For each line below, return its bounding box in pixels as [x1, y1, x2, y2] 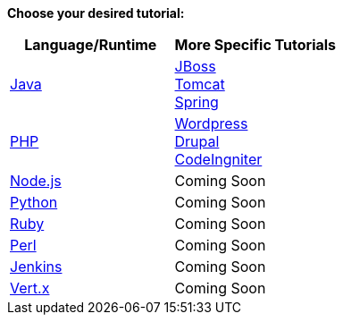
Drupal [174, 132, 220, 150]
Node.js [10, 172, 62, 190]
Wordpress [174, 114, 248, 132]
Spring [174, 93, 219, 111]
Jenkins [10, 258, 63, 275]
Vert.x [10, 279, 50, 297]
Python [10, 193, 58, 211]
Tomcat [174, 75, 225, 93]
